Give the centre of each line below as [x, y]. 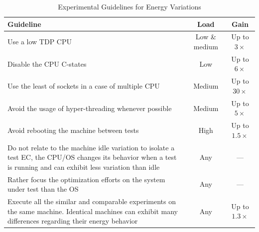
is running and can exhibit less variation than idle [84, 167]
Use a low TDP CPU [40, 42]
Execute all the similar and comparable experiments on [92, 201]
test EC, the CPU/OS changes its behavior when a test [92, 157]
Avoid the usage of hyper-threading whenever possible [90, 108]
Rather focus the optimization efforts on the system [86, 179]
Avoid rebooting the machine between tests [73, 130]
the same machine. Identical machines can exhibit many [93, 211]
